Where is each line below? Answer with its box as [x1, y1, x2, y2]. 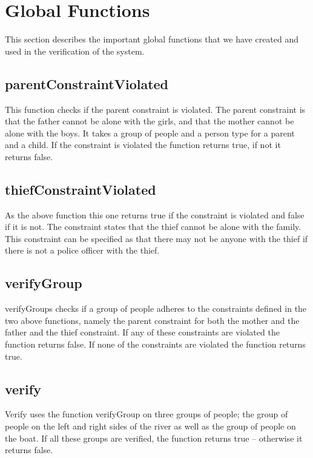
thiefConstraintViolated [5, 180, 156, 198]
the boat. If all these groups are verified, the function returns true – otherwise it [5, 431, 303, 444]
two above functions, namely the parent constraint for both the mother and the [5, 314, 300, 326]
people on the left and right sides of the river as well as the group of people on [5, 420, 296, 433]
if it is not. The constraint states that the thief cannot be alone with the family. [5, 220, 301, 233]
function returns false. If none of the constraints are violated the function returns [5, 338, 306, 351]
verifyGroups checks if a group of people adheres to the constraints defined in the [5, 302, 307, 315]
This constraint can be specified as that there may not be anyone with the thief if [5, 232, 308, 244]
